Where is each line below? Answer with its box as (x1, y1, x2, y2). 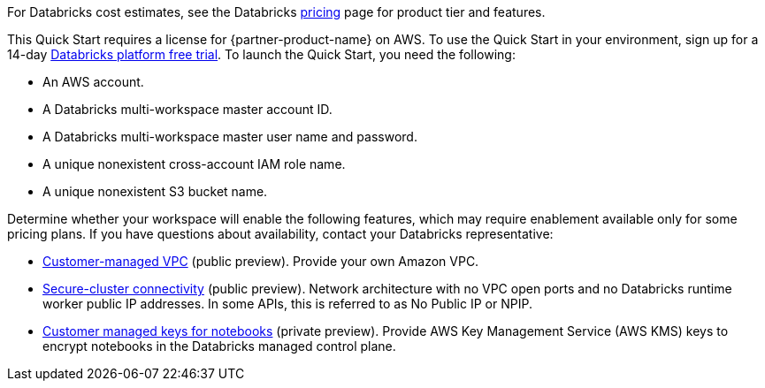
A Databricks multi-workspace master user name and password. (42, 129, 417, 144)
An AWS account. (42, 74, 144, 89)
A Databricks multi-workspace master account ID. (42, 102, 333, 117)
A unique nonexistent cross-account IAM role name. (42, 156, 346, 171)
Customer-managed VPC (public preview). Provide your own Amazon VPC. (42, 254, 479, 269)
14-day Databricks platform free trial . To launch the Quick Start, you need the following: (7, 47, 516, 62)
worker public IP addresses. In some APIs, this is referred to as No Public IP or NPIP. (42, 296, 532, 311)
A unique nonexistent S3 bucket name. (42, 184, 268, 199)
